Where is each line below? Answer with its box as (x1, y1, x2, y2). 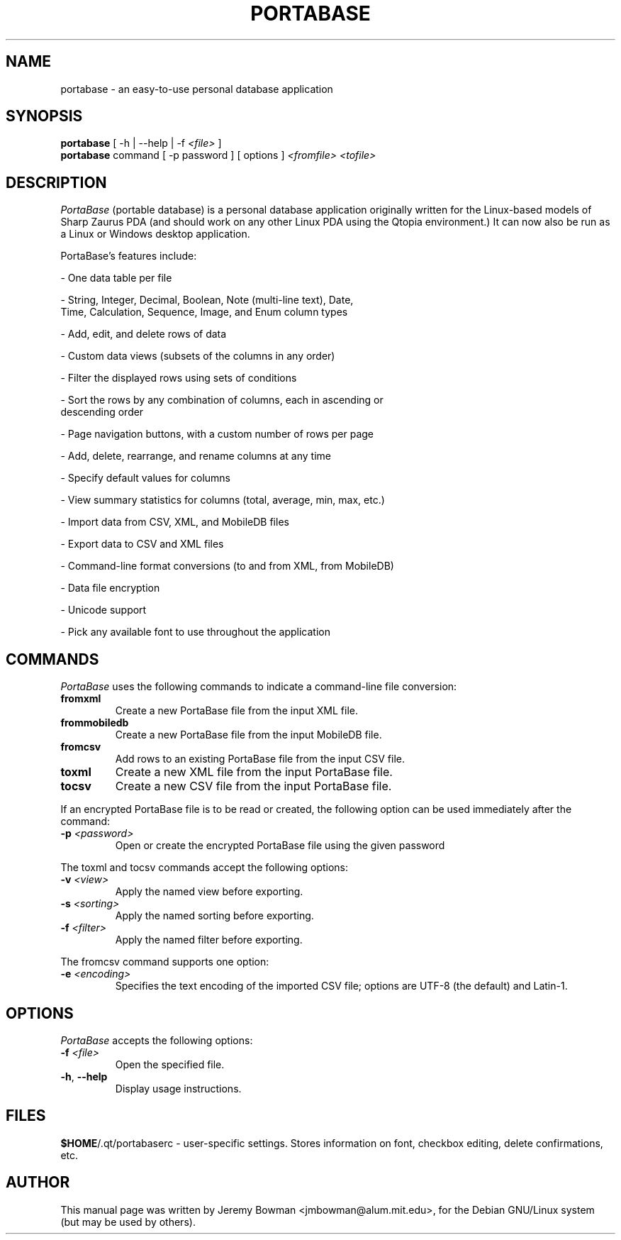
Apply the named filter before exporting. (115, 934, 303, 946)
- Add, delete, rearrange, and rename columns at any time (60, 450, 331, 463)
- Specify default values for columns (60, 472, 230, 485)
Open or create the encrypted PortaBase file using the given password (115, 839, 445, 852)
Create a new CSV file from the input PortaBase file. (115, 779, 392, 794)
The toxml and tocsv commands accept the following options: (60, 861, 349, 874)
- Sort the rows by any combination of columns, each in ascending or (60, 394, 384, 406)
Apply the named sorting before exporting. (115, 909, 314, 922)
